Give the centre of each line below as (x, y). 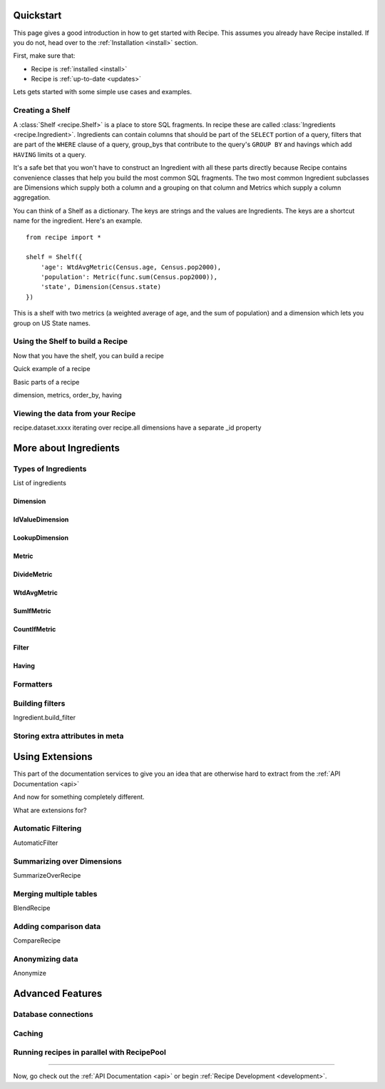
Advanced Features (58, 994)
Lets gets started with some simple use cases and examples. (103, 92)
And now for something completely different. (79, 797)
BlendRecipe (32, 908)
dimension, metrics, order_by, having (68, 395)
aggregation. (32, 198)
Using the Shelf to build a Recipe (71, 341)
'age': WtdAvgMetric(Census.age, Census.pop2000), (131, 267)
